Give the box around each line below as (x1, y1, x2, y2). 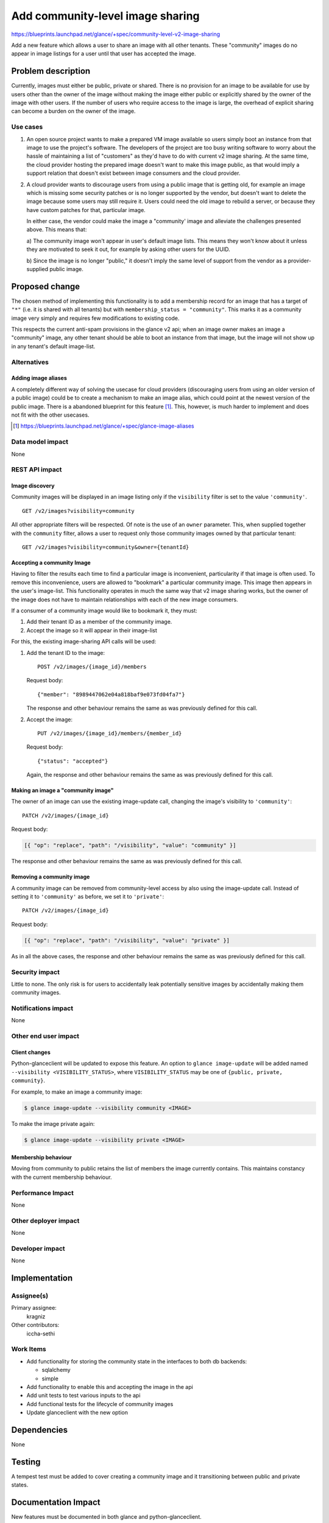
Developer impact (11, 1244, 65, 1253)
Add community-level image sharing (11, 9, 200, 23)
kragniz (26, 1313, 46, 1320)
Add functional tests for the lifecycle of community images (26, 1400, 174, 1407)
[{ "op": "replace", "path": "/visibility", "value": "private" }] (24, 937, 230, 944)
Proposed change (11, 281, 80, 292)
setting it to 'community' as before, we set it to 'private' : (11, 893, 164, 900)
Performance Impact (11, 1189, 74, 1197)
